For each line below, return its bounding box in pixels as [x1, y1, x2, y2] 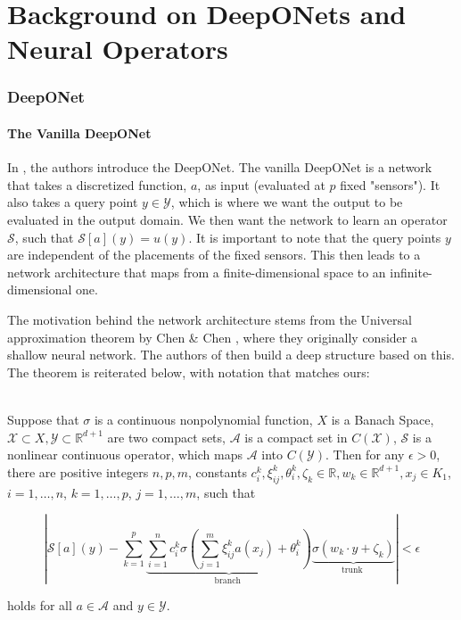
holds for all [7, 595, 72, 614]
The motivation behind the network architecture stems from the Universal [7, 310, 412, 328]
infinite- [390, 262, 432, 281]
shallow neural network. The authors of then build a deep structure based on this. [7, 345, 455, 364]
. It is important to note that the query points [188, 227, 441, 246]
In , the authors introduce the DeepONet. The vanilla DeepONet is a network [7, 158, 432, 177]
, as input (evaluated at [197, 175, 325, 194]
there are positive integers [7, 462, 149, 481]
